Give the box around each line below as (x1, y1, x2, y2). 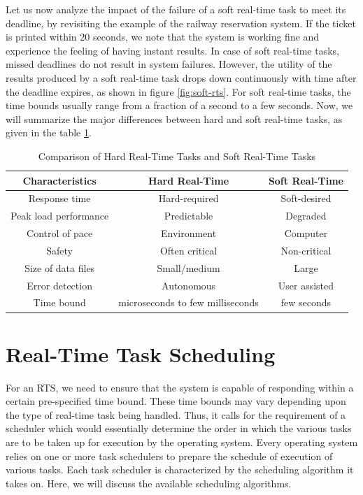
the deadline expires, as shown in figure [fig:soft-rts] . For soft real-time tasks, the (6, 84, 351, 99)
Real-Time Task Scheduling (6, 339, 276, 368)
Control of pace (27, 226, 93, 241)
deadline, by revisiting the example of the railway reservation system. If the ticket (6, 15, 356, 30)
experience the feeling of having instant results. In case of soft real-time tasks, (6, 43, 340, 57)
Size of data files (24, 260, 95, 275)
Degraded (285, 208, 327, 223)
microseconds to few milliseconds (118, 295, 259, 310)
